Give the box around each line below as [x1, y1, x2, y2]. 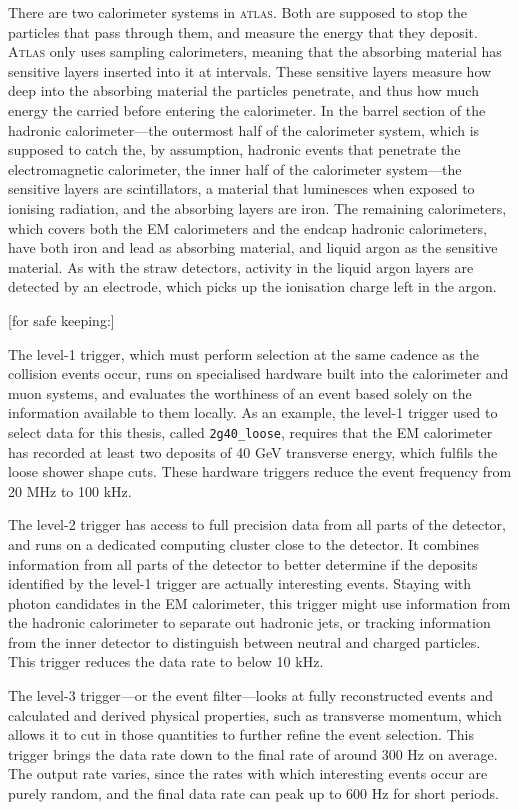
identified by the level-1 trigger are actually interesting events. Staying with [8, 573, 472, 594]
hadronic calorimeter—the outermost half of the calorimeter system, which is [8, 119, 480, 140]
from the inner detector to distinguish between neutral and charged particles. [8, 631, 481, 652]
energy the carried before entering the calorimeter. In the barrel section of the [8, 99, 486, 120]
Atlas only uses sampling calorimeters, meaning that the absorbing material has [8, 41, 502, 62]
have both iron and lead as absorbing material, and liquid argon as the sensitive [8, 237, 498, 258]
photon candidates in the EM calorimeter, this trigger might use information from [8, 592, 511, 613]
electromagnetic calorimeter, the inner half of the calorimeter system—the [8, 158, 462, 179]
